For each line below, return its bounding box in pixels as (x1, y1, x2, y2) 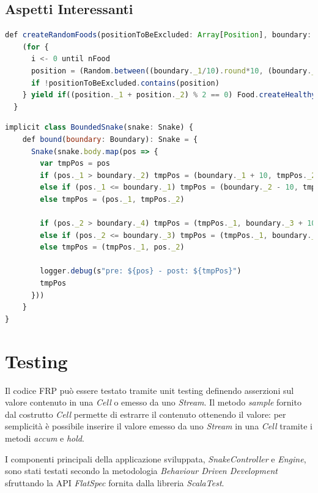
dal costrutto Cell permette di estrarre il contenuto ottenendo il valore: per (5, 407, 286, 420)
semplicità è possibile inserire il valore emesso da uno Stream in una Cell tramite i (5, 420, 312, 432)
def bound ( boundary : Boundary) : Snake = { (22, 135, 198, 144)
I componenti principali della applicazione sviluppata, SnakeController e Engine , (5, 452, 306, 465)
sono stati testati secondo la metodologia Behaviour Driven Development (5, 464, 278, 477)
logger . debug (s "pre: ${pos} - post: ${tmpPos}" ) (40, 267, 242, 276)
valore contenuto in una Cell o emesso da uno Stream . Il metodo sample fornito (5, 396, 301, 409)
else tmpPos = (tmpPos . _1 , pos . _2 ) (40, 243, 185, 252)
